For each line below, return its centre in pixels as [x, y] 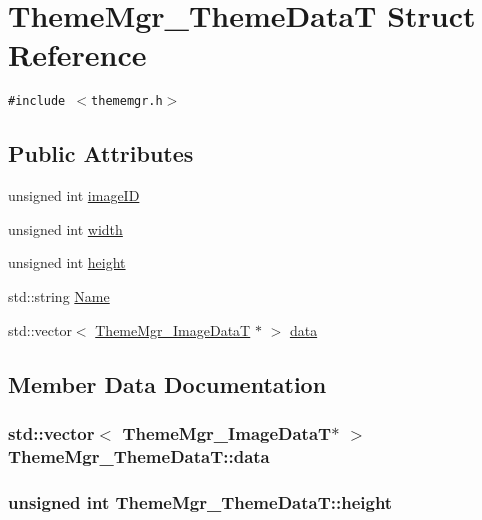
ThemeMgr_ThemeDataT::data [139, 455]
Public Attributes [101, 153]
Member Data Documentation [167, 383]
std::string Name [59, 295]
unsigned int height [67, 262]
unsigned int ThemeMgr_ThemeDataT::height [200, 501]
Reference [77, 54]
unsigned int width [65, 228]
